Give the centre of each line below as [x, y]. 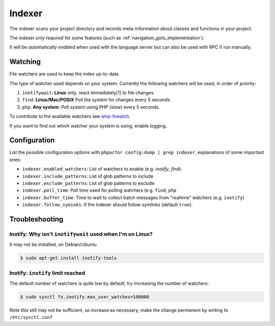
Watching [25, 62]
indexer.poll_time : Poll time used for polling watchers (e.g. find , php [99, 190]
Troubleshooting [36, 219]
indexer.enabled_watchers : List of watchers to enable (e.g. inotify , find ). [102, 169]
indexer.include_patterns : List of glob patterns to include [88, 176]
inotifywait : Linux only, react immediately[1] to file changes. [89, 93]
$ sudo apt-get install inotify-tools [68, 258]
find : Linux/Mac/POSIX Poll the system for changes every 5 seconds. [97, 100]
